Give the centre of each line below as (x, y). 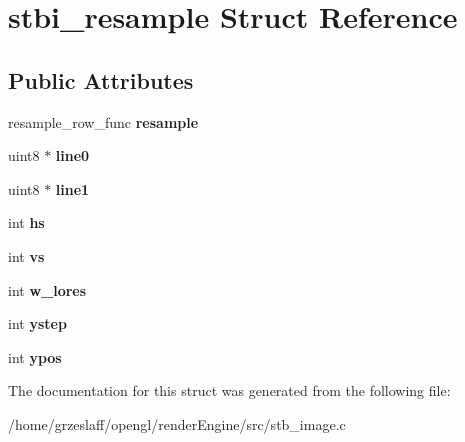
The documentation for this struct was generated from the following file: (229, 390)
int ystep (37, 323)
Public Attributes (101, 79)
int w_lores (47, 289)
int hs (26, 222)
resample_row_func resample (103, 121)
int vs (26, 255)
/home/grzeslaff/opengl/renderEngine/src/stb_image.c (177, 423)
